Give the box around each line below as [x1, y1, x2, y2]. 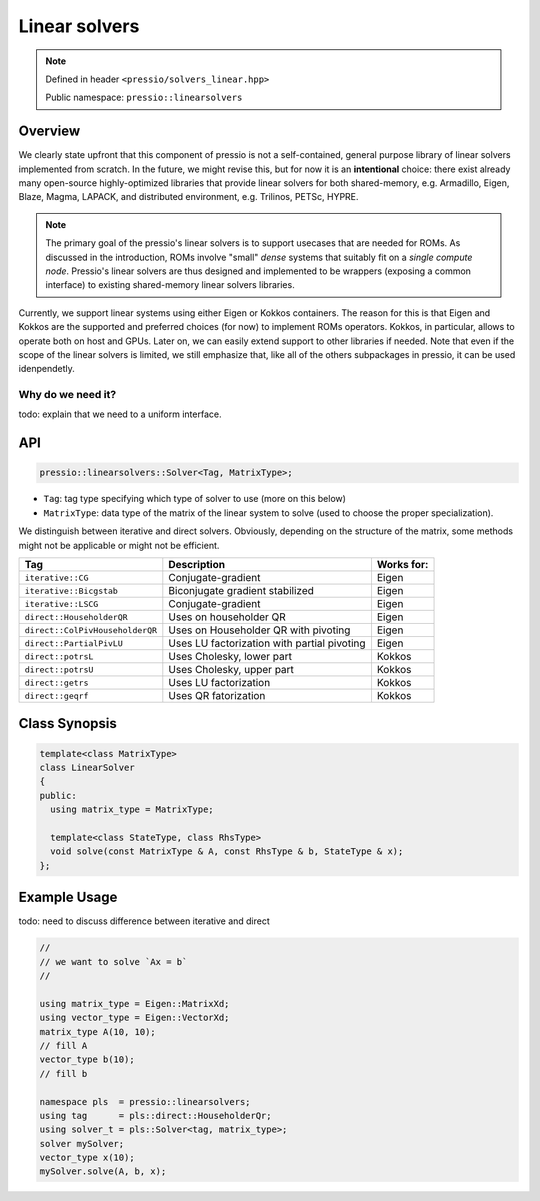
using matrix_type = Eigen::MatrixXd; [39, 998, 230, 1009]
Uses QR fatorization [168, 689, 266, 702]
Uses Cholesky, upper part [168, 663, 295, 676]
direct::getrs [24, 677, 89, 688]
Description [168, 558, 225, 571]
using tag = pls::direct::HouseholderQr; [39, 1110, 272, 1121]
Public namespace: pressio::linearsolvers [45, 91, 243, 104]
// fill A [39, 1040, 88, 1051]
